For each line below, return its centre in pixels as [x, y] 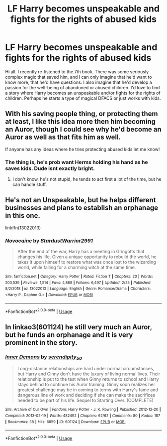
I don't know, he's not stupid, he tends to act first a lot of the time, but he [87, 179]
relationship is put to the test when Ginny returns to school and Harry [88, 379]
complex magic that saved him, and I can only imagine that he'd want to [79, 77]
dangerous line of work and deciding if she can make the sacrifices [86, 395]
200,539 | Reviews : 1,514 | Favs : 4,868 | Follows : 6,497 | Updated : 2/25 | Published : [78, 283]
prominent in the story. [42, 343]
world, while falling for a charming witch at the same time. [77, 268]
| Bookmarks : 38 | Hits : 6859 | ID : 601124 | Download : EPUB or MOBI [65, 422]
